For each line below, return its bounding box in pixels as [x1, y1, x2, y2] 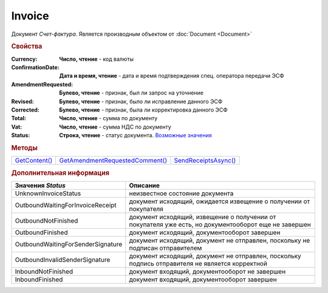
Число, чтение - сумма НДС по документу [59, 123, 171, 130]
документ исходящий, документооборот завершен [129, 228, 281, 237]
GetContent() [15, 157, 53, 165]
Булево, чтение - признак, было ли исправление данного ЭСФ [59, 98, 223, 105]
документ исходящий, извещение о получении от [129, 212, 276, 221]
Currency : [11, 55, 38, 62]
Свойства [11, 42, 43, 51]
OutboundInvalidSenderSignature [15, 255, 111, 264]
